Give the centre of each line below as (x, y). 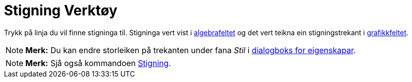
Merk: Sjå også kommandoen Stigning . (98, 63)
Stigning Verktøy (61, 10)
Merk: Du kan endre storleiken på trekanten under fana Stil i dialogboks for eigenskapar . (191, 50)
